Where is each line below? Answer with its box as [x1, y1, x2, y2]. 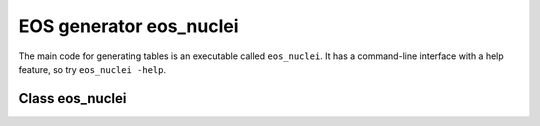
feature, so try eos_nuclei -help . [18, 63, 167, 75]
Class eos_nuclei [18, 90, 127, 107]
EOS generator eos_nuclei [18, 15, 239, 37]
